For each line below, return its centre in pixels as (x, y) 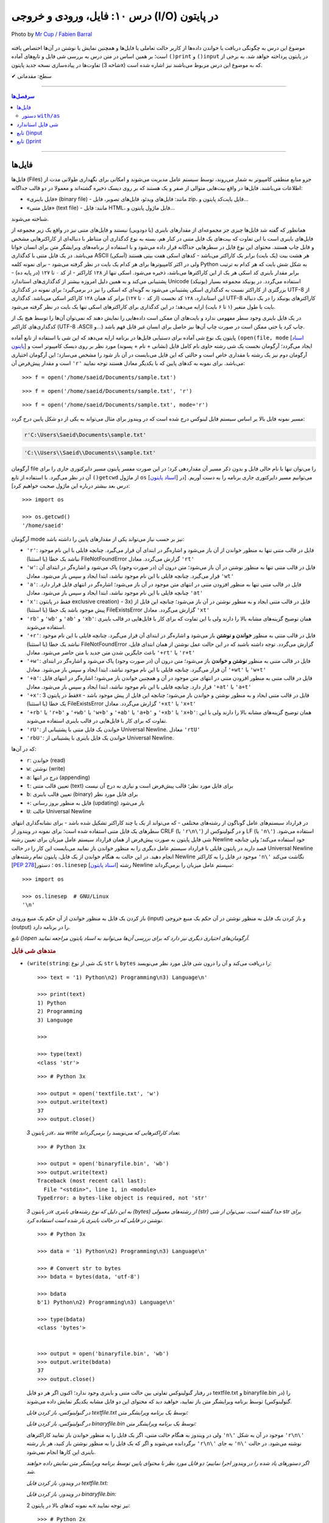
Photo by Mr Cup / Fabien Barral (52, 34)
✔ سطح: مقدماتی (31, 76)
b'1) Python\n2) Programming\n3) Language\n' (107, 1302)
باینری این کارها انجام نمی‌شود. (61, 1452)
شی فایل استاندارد (37, 124)
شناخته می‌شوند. (30, 219)
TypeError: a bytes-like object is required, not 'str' (122, 1198)
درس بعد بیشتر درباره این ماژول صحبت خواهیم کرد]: (71, 486)
